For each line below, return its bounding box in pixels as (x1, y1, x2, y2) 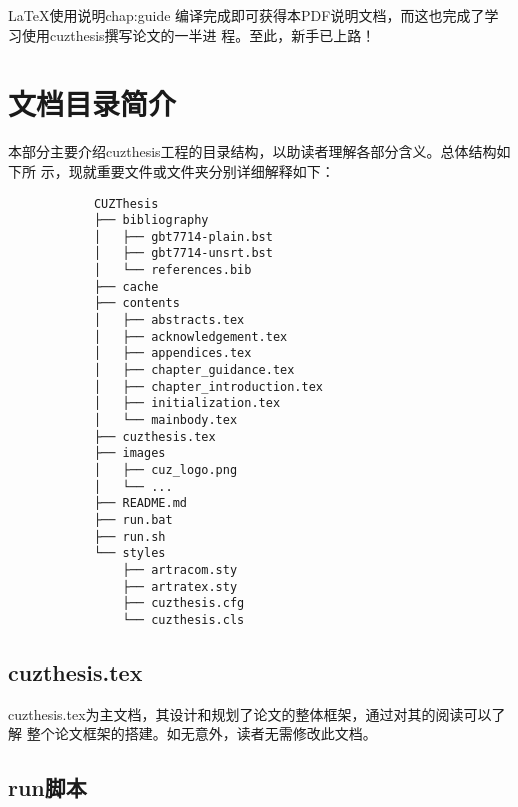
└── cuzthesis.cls (122, 612, 245, 627)
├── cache (93, 279, 159, 294)
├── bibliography (93, 213, 209, 228)
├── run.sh (93, 529, 166, 544)
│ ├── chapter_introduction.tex (93, 379, 323, 394)
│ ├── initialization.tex (93, 396, 281, 411)
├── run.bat (93, 512, 173, 527)
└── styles (93, 546, 166, 561)
